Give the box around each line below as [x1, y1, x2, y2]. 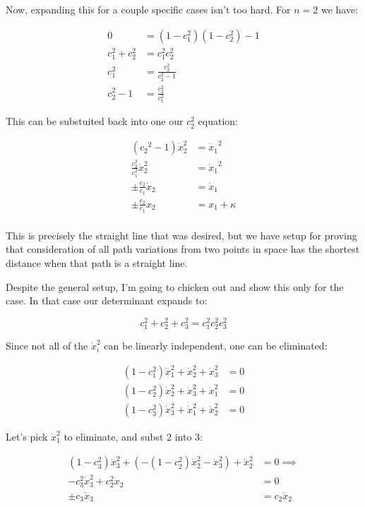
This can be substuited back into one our [6, 114, 184, 129]
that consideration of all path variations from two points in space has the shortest [6, 241, 360, 256]
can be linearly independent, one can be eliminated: [104, 338, 328, 353]
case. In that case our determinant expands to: [6, 293, 208, 308]
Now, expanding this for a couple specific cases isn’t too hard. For [6, 2, 291, 16]
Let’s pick [6, 429, 48, 443]
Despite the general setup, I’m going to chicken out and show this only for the [6, 279, 344, 294]
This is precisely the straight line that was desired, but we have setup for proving [6, 227, 357, 242]
